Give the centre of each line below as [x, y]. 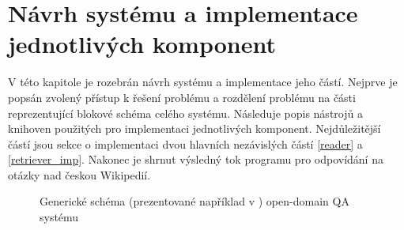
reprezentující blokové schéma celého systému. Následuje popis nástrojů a [185, 113]
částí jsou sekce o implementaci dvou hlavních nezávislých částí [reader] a [185, 143]
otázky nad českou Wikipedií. [79, 174]
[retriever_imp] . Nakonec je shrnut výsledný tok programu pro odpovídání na [196, 159]
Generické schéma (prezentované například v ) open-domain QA [194, 201]
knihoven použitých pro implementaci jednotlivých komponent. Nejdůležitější [194, 128]
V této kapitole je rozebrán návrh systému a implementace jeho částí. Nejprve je [203, 82]
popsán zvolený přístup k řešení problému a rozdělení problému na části [182, 97]
